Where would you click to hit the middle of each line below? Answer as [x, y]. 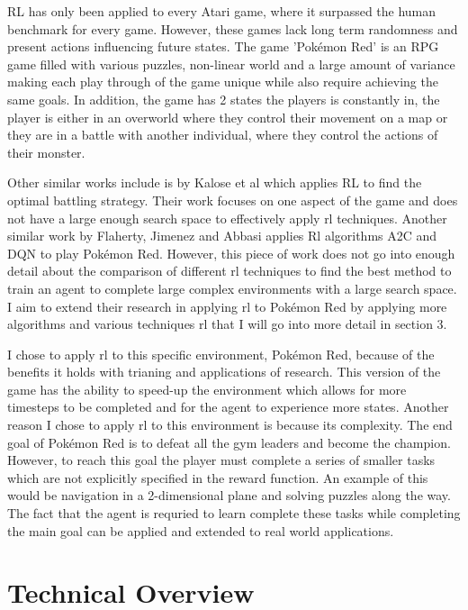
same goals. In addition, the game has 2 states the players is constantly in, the [224, 99]
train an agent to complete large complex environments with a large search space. [232, 288]
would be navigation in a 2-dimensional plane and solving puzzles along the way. [229, 495]
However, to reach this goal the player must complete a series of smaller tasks [221, 460]
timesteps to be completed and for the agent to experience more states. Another [228, 407]
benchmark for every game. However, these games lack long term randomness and [233, 28]
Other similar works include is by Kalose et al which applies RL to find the [215, 182]
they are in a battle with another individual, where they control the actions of [223, 135]
